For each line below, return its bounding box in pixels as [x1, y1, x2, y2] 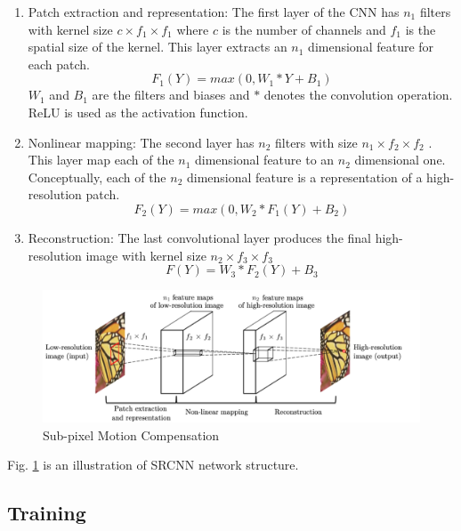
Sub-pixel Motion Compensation [43, 425, 220, 444]
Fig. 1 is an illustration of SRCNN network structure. [7, 455, 299, 474]
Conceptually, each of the [28, 167, 166, 186]
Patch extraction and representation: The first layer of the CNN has [28, 3, 400, 20]
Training [7, 499, 86, 527]
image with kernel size [85, 245, 206, 264]
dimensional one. [354, 150, 446, 169]
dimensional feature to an [195, 150, 335, 169]
